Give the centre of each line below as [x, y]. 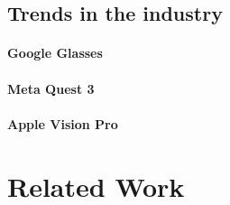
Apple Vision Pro [63, 123]
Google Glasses [55, 53]
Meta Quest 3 [51, 88]
